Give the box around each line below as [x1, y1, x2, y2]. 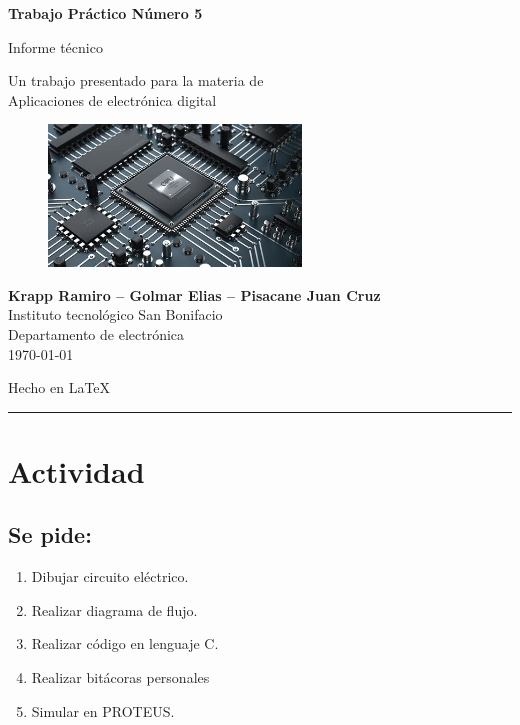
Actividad [8, 450, 145, 491]
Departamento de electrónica [8, 323, 185, 344]
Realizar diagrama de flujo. [31, 599, 198, 620]
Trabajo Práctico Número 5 [8, 3, 203, 23]
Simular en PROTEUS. [31, 700, 175, 721]
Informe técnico [8, 36, 103, 57]
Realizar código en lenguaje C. [31, 633, 219, 654]
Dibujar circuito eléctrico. [31, 566, 189, 587]
